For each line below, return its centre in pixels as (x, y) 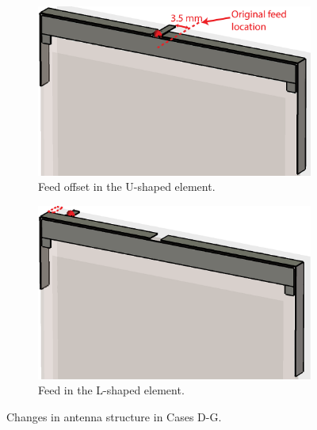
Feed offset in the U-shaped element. (127, 186)
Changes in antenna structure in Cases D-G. (114, 417)
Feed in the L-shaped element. (111, 390)
